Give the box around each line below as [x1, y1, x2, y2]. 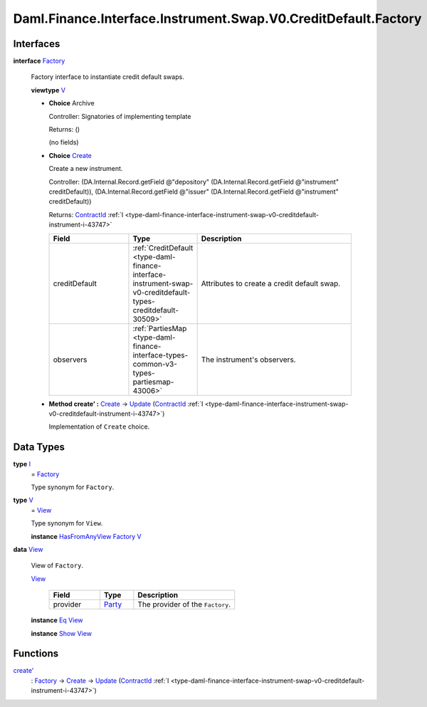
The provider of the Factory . [137, 599, 231, 609]
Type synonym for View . [31, 519, 103, 528]
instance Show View [31, 629, 93, 637]
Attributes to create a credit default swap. [201, 278, 341, 288]
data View [13, 545, 43, 553]
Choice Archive [48, 99, 95, 108]
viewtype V [31, 85, 65, 94]
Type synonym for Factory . [31, 483, 115, 491]
